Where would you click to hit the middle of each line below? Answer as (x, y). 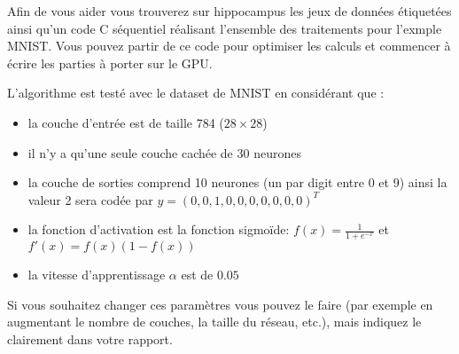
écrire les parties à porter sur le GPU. (110, 63)
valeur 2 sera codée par (90, 199)
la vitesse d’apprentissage (97, 275)
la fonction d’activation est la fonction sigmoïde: (159, 229)
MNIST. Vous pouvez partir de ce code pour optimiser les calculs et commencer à (229, 46)
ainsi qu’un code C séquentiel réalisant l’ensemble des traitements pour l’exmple (225, 28)
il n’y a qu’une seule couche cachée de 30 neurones (164, 152)
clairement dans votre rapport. (90, 338)
